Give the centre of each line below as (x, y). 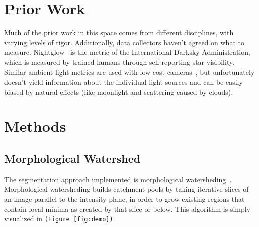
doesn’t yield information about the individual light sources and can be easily (123, 82)
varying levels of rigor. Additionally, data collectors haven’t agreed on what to (124, 42)
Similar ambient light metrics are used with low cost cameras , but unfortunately (129, 72)
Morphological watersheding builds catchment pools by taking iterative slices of (126, 189)
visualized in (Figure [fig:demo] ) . (60, 219)
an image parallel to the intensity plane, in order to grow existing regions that (124, 199)
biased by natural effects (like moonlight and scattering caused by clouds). (119, 91)
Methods (35, 126)
